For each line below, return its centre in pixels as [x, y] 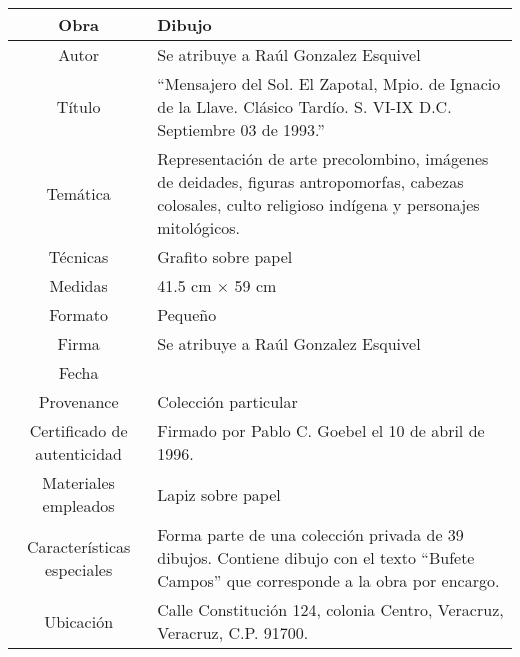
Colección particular [227, 401]
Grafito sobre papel [225, 256]
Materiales [78, 482]
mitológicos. [199, 227]
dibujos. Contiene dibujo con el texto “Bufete [316, 557]
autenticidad [78, 453]
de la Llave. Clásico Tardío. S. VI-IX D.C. [304, 106]
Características [78, 546]
